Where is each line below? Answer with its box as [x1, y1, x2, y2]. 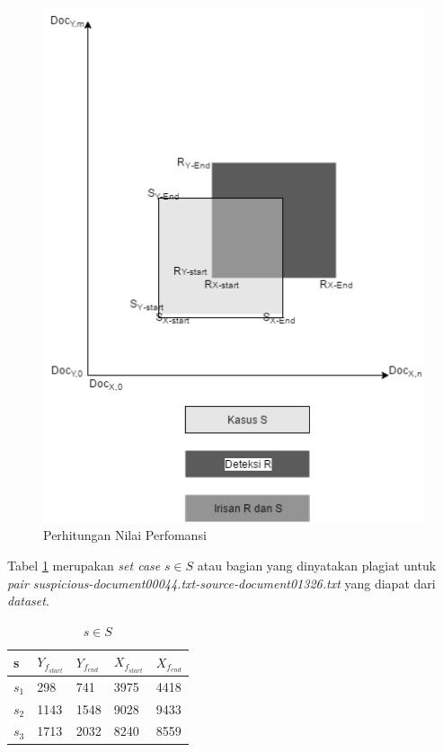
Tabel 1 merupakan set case [7, 556, 161, 575]
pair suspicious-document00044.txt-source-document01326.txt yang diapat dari [7, 573, 436, 592]
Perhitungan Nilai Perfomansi [43, 526, 207, 544]
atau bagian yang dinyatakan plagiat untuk [197, 556, 437, 575]
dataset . [7, 591, 49, 610]
